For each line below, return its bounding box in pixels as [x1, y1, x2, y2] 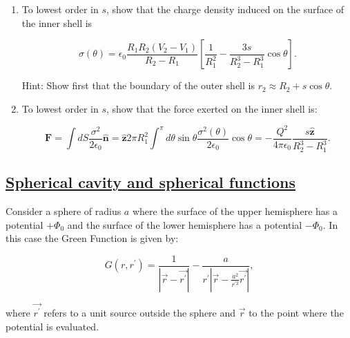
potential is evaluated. [6, 319, 99, 333]
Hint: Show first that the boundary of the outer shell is [21, 78, 255, 93]
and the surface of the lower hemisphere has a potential [67, 217, 302, 232]
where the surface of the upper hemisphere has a [132, 203, 338, 218]
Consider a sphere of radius [6, 203, 121, 218]
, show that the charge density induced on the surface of [106, 2, 344, 16]
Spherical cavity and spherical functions [6, 171, 295, 193]
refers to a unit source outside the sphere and [43, 305, 236, 319]
